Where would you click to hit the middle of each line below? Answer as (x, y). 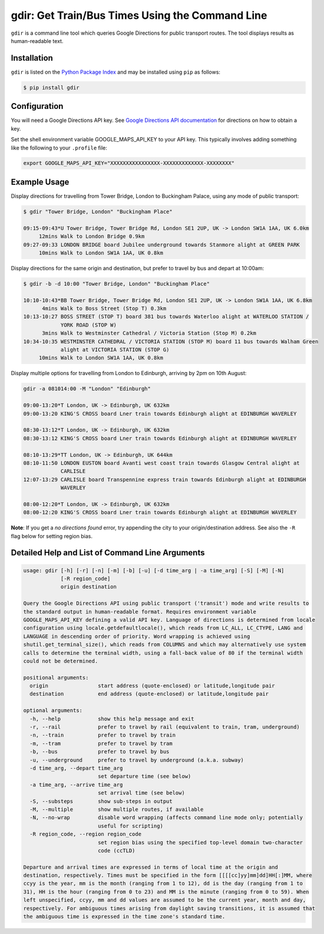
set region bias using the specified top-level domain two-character (200, 842)
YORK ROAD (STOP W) (89, 325)
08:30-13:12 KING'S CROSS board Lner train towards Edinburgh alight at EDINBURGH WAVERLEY (160, 438)
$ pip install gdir (51, 87)
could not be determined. (61, 661)
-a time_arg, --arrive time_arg (76, 784)
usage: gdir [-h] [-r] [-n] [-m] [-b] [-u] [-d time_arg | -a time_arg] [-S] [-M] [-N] (154, 570)
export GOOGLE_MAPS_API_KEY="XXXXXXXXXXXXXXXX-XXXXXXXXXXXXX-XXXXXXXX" (129, 163)
